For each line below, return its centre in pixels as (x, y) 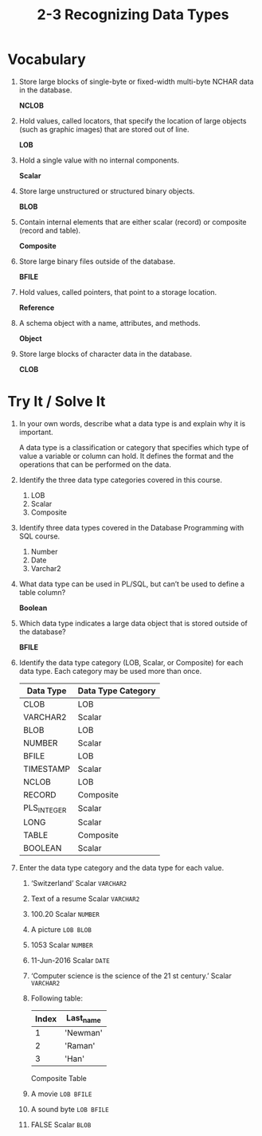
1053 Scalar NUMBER (62, 945)
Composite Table (59, 1079)
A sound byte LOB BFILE (70, 1110)
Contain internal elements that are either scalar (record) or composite (133, 221)
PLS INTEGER (45, 809)
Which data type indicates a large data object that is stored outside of (133, 623)
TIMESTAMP (47, 769)
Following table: (57, 998)
